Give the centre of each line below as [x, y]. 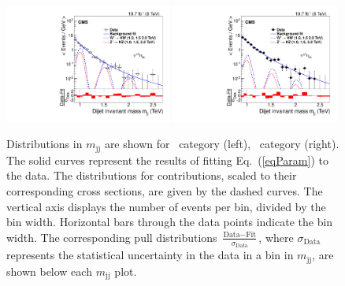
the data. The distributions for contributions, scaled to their [152, 175]
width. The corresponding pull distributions [112, 237]
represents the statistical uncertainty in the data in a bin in [150, 255]
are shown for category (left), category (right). [222, 144]
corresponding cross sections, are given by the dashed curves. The [165, 191]
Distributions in [45, 144]
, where [276, 237]
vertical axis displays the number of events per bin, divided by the [166, 206]
